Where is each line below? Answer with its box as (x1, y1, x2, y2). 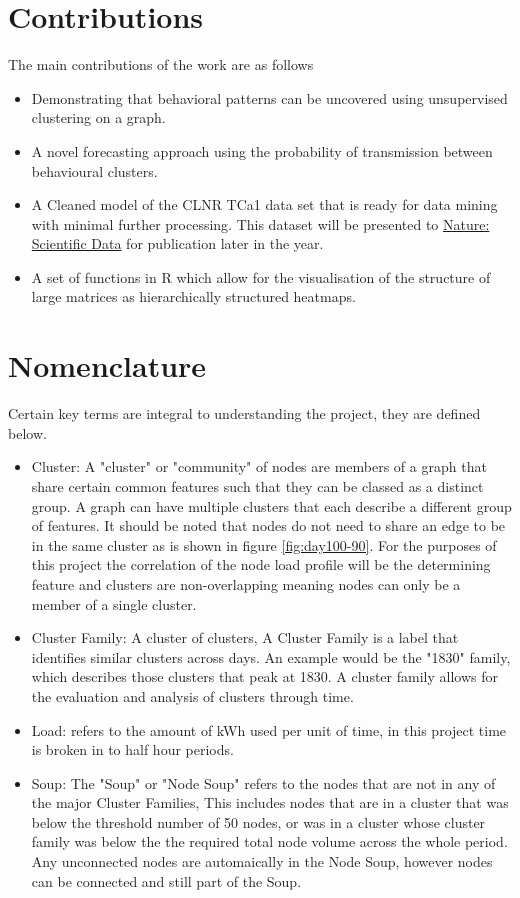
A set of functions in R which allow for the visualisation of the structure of (31, 266, 491, 287)
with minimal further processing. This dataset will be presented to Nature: (31, 213, 490, 234)
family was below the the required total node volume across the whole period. (31, 831, 508, 852)
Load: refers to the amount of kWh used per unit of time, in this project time (31, 719, 507, 740)
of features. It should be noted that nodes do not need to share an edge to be (31, 515, 506, 536)
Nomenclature (8, 345, 207, 386)
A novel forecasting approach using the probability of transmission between (31, 140, 493, 161)
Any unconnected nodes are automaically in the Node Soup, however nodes (31, 851, 493, 872)
